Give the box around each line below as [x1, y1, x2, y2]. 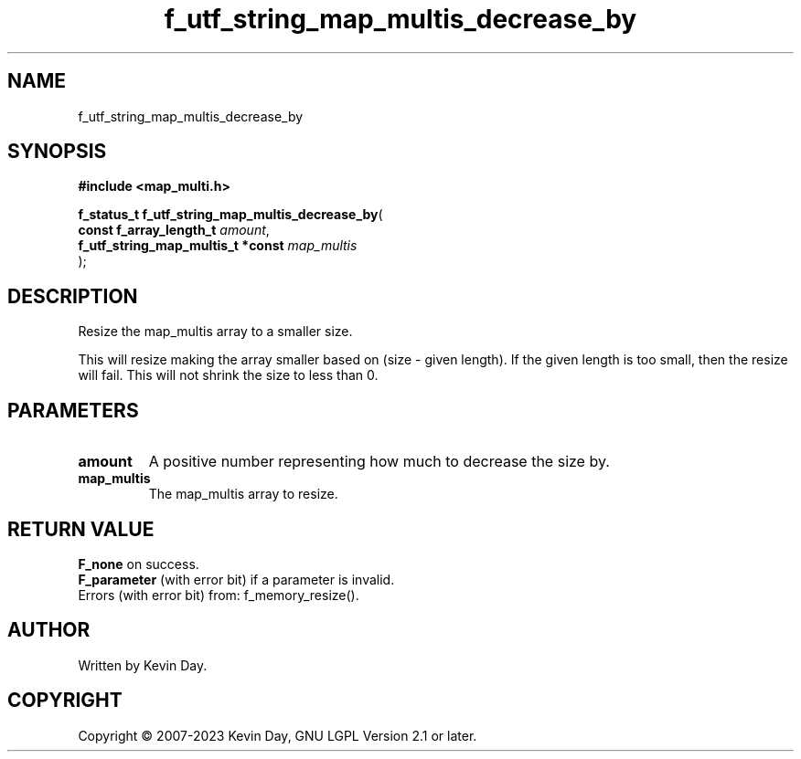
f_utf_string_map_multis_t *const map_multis [78, 237, 358, 254]
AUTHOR [7, 618, 91, 642]
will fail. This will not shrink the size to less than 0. [78, 367, 379, 384]
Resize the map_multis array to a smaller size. [78, 323, 353, 340]
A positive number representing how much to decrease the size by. [148, 452, 610, 471]
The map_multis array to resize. [148, 486, 338, 502]
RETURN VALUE [7, 517, 155, 541]
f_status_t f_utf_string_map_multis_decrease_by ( [78, 206, 383, 223]
